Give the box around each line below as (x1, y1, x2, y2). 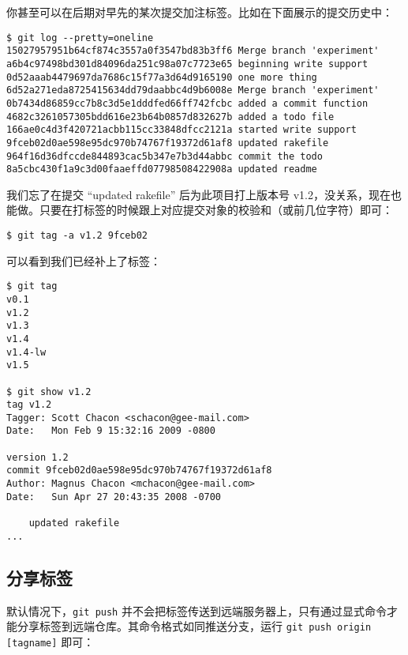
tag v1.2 (6, 399, 52, 411)
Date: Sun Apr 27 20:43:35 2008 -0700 (6, 491, 222, 503)
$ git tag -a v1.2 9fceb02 (6, 230, 148, 241)
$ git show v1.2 (6, 386, 92, 397)
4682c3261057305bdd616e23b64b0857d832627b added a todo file (6, 111, 335, 122)
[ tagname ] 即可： (6, 633, 95, 649)
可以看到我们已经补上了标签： (6, 252, 161, 269)
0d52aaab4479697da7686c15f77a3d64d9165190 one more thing (6, 71, 317, 83)
